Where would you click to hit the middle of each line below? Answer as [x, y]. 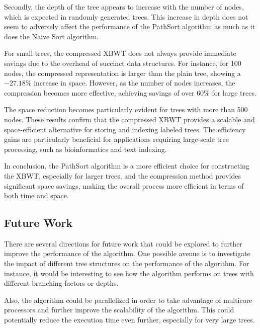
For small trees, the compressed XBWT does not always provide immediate [120, 53]
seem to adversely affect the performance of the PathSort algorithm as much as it [130, 26]
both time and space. [36, 195]
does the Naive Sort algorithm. [52, 36]
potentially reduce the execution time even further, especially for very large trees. [129, 320]
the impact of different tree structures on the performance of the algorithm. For [127, 263]
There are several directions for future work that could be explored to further [123, 243]
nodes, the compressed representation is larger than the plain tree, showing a [122, 73]
